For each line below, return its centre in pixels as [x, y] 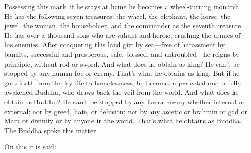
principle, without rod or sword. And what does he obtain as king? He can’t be [122, 63]
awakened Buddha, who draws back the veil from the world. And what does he [122, 92]
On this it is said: [30, 146]
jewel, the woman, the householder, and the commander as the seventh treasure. [124, 25]
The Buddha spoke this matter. [51, 130]
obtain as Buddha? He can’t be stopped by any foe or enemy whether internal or [125, 101]
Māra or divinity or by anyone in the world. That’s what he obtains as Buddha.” [124, 121]
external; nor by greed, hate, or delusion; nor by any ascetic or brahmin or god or [126, 111]
